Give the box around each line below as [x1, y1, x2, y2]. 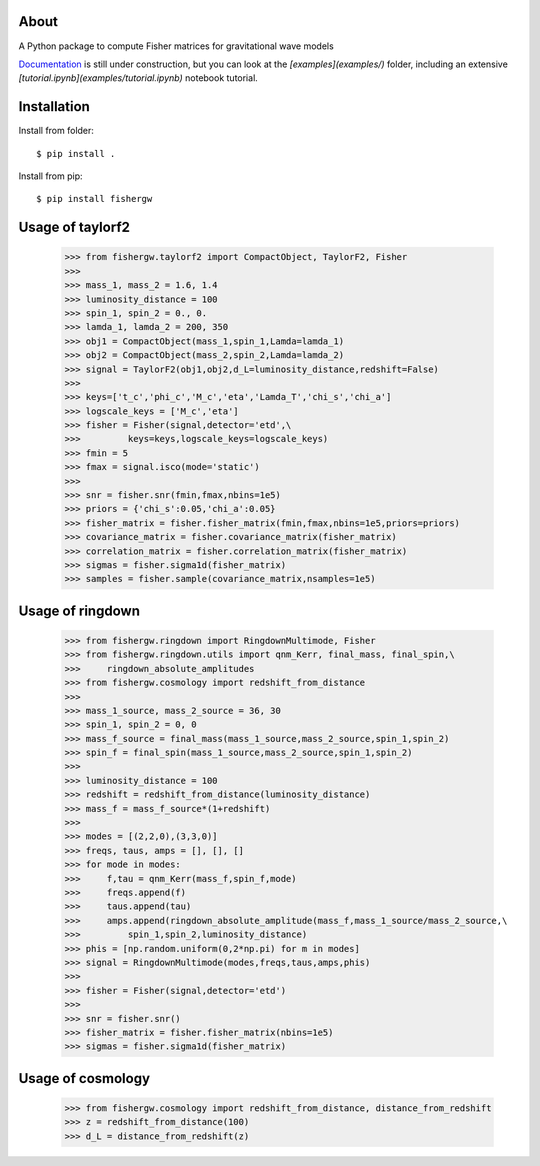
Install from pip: [18, 170, 84, 182]
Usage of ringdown [18, 602, 140, 619]
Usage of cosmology [18, 1070, 150, 1087]
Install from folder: [18, 125, 95, 137]
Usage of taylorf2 [18, 219, 130, 236]
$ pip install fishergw [36, 193, 153, 205]
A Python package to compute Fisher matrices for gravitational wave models [18, 40, 334, 52]
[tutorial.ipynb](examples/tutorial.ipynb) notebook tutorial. [18, 72, 259, 84]
